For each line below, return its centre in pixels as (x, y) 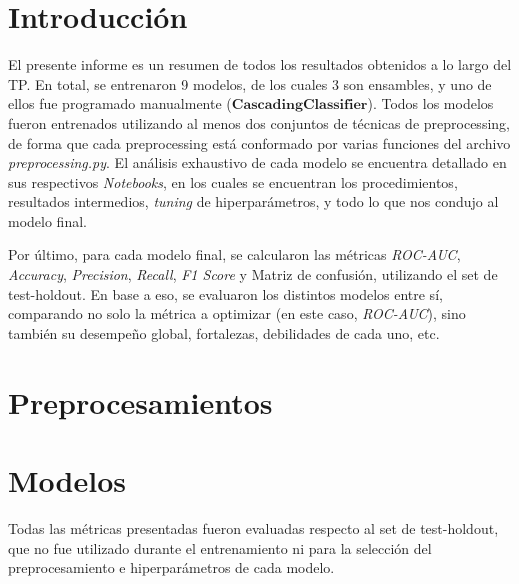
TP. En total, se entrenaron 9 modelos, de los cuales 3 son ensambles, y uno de (250, 83)
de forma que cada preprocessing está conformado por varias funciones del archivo (259, 142)
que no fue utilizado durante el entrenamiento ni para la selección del (220, 547)
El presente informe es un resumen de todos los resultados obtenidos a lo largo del (260, 64)
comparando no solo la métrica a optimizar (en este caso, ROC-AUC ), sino (237, 313)
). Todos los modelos (430, 103)
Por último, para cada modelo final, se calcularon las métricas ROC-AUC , (234, 254)
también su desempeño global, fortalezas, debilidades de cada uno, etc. (224, 332)
